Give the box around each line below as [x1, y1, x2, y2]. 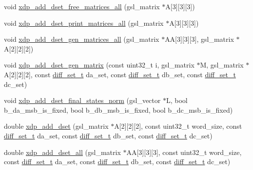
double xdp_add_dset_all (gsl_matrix [4, 147, 121, 157]
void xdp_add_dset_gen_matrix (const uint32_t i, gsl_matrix [4, 60, 195, 70]
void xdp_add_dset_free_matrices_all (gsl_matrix [4, 1, 160, 11]
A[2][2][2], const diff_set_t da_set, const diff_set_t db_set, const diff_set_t [4, 69, 236, 79]
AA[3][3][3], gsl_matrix [165, 34, 234, 44]
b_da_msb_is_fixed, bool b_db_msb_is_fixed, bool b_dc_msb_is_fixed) [4, 104, 233, 115]
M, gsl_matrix [200, 60, 244, 70]
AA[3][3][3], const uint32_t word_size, [126, 147, 242, 157]
